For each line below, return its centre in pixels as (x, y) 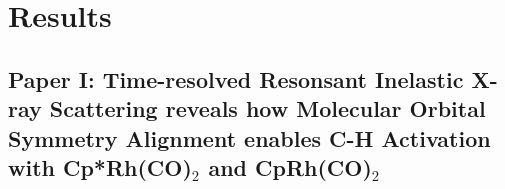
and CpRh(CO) (290, 166)
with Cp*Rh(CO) (100, 166)
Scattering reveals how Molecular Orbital (267, 108)
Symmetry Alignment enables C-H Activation (249, 137)
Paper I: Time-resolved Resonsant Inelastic (236, 78)
